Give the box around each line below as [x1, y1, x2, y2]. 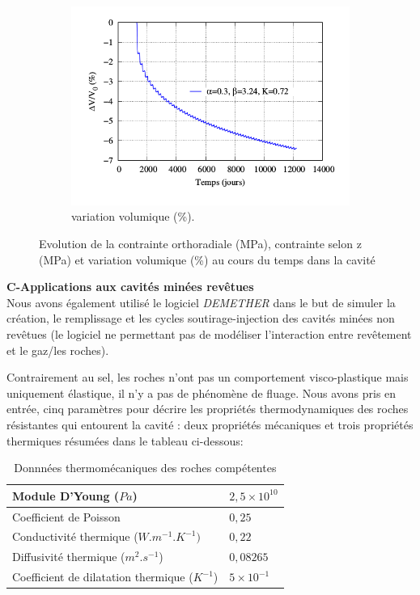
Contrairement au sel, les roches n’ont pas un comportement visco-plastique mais [6, 369, 409, 386]
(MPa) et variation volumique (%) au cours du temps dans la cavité [39, 251, 375, 268]
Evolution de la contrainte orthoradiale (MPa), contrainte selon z [39, 235, 362, 252]
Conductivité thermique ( [12, 528, 138, 545]
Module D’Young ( [12, 487, 120, 504]
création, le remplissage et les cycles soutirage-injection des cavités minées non [6, 310, 395, 327]
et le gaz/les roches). [6, 341, 109, 358]
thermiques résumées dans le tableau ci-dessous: [6, 432, 244, 449]
